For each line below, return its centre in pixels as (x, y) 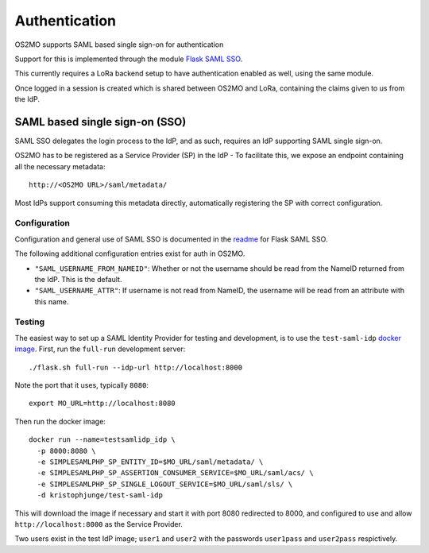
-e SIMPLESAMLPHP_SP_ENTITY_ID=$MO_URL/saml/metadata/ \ (150, 462)
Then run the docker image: (60, 421)
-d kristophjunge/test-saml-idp (100, 495)
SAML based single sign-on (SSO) (100, 122)
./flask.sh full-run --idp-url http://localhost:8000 (135, 367)
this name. (52, 301)
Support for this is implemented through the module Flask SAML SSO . (129, 59)
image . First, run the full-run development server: (100, 349)
